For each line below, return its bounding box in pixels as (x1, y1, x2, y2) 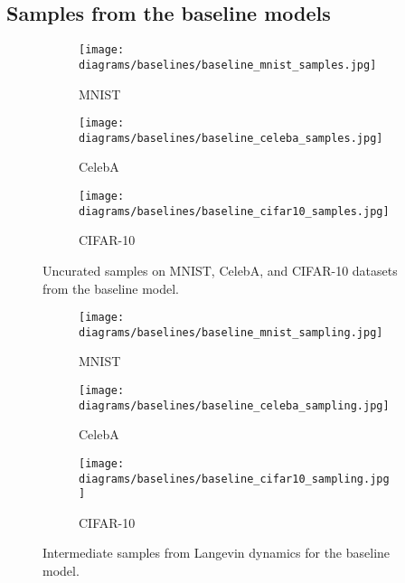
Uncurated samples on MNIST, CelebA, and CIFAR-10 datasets (42, 260, 398, 279)
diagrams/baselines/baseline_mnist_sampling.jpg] (79, 325, 383, 339)
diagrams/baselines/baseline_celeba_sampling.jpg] (79, 399, 390, 412)
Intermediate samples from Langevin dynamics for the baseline (42, 543, 391, 562)
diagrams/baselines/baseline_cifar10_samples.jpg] (79, 204, 390, 218)
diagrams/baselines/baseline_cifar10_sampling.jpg (79, 472, 390, 485)
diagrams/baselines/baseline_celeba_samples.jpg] (79, 131, 383, 145)
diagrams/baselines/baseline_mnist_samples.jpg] (79, 58, 377, 71)
